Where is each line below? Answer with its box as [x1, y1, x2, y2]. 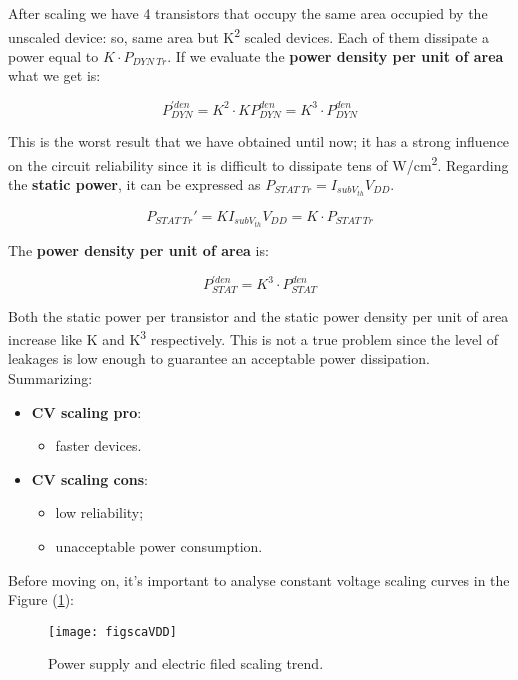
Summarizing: [8, 368, 93, 388]
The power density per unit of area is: [8, 240, 269, 261]
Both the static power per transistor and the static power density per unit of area [8, 305, 509, 326]
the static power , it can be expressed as [8, 173, 261, 194]
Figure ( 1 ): [8, 589, 74, 610]
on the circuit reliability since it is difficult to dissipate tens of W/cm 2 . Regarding [8, 151, 509, 175]
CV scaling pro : [31, 401, 142, 422]
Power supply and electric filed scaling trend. [48, 653, 324, 674]
